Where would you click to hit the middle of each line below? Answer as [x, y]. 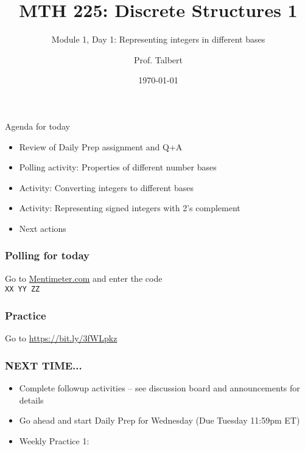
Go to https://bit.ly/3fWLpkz [61, 338]
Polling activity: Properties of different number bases [118, 167]
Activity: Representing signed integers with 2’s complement [130, 208]
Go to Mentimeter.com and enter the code [84, 278]
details [31, 400]
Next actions [43, 228]
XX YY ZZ [23, 289]
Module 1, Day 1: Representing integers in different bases [158, 39]
